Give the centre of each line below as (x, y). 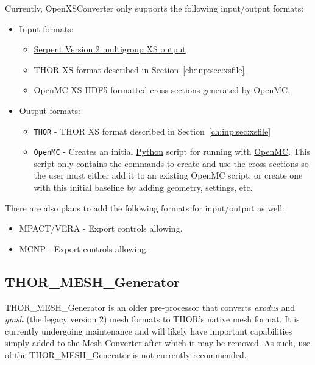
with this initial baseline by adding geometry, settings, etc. (143, 187)
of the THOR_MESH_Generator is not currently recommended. (126, 355)
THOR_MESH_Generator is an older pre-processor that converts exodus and (150, 307)
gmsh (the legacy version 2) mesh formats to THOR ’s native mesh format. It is (152, 319)
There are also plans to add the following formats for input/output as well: (145, 207)
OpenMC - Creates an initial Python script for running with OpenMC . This (172, 151)
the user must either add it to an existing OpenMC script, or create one (168, 175)
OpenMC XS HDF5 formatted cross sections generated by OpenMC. (162, 90)
